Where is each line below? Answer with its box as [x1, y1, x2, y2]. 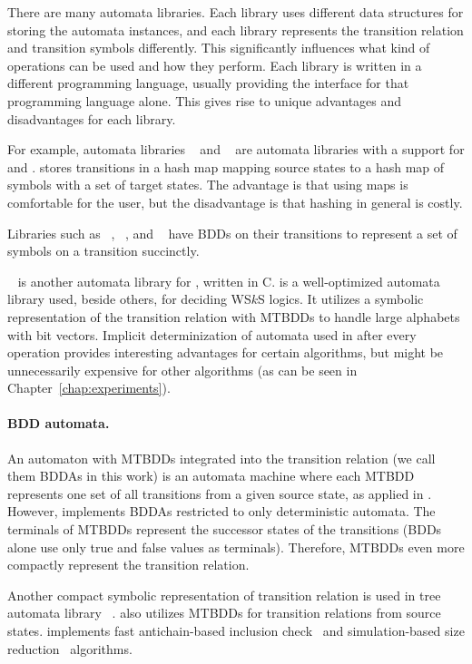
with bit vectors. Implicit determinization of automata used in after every [7, 325, 417, 344]
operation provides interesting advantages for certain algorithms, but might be [7, 343, 444, 362]
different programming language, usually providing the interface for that [7, 73, 409, 93]
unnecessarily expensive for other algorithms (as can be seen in [7, 360, 358, 379]
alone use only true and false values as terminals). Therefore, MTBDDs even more [7, 537, 465, 556]
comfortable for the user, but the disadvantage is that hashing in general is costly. [7, 192, 463, 211]
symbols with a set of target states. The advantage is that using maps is [7, 175, 408, 194]
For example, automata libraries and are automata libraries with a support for [7, 140, 465, 159]
